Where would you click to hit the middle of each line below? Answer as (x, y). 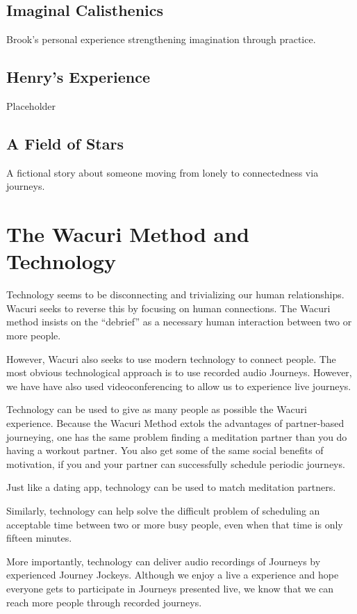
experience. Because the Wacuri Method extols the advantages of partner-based (175, 423)
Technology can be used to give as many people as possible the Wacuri (157, 409)
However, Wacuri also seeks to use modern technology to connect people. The (171, 358)
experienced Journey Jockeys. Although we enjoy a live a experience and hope (173, 575)
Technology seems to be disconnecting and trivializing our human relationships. (175, 294)
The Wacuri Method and (128, 234)
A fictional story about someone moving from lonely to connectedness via (163, 172)
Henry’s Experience (78, 77)
